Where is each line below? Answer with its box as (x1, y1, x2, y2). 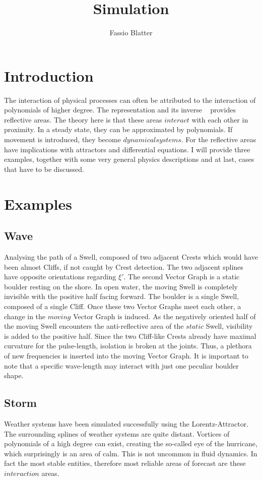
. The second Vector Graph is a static (123, 271, 240, 282)
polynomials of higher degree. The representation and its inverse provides (4, 104, 236, 115)
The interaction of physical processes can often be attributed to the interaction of (4, 94, 256, 105)
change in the (4, 311, 46, 321)
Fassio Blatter (109, 27, 153, 38)
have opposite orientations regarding (4, 271, 116, 282)
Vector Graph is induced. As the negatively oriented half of (73, 311, 256, 321)
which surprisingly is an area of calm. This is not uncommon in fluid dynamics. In (4, 448, 257, 458)
